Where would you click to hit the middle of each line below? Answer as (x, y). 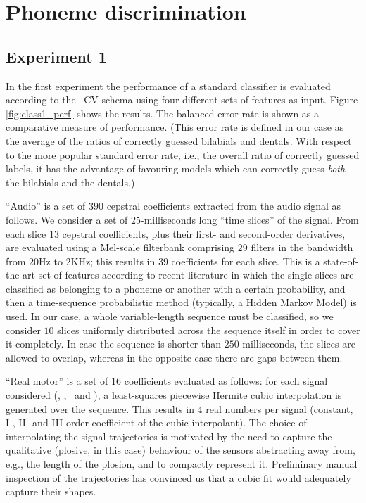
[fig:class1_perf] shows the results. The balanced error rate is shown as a (163, 113)
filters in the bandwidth (302, 247)
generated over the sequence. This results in (100, 408)
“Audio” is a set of (46, 206)
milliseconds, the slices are (299, 344)
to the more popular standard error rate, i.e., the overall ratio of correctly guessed (183, 154)
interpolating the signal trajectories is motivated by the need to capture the (169, 436)
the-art (21, 275)
